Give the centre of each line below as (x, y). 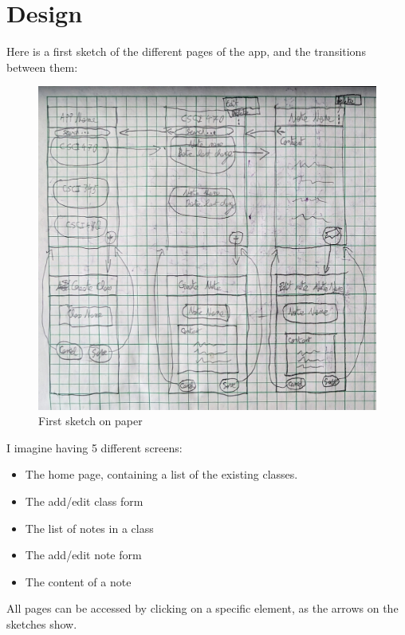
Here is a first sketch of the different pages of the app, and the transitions (186, 51)
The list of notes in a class (89, 528)
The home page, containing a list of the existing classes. (161, 474)
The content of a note (78, 581)
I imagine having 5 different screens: (94, 447)
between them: (42, 67)
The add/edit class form (84, 501)
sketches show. (42, 624)
